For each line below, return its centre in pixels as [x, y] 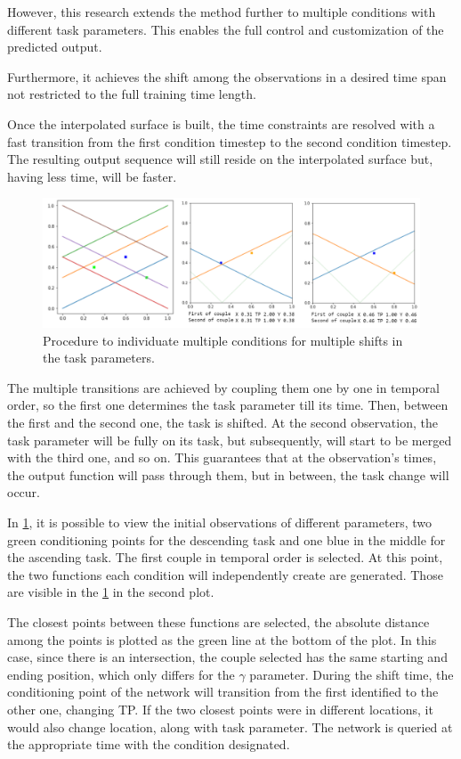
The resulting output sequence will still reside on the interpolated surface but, [220, 159]
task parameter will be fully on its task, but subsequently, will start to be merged [230, 440]
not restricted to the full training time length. [132, 94]
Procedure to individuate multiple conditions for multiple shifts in [223, 340]
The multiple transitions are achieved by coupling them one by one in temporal [223, 387]
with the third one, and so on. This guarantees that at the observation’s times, [222, 457]
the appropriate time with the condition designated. [149, 744]
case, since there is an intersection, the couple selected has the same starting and [227, 657]
